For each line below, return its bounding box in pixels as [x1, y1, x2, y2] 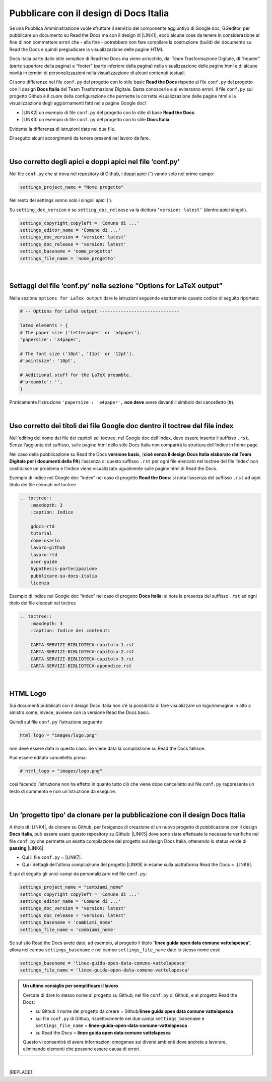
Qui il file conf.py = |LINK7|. [22, 854, 83, 860]
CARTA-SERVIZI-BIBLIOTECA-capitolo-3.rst [30, 656, 134, 661]
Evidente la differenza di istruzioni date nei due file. [9, 126, 116, 132]
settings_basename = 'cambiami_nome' [20, 919, 113, 925]
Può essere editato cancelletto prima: [9, 755, 87, 761]
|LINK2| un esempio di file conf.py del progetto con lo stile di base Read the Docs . [22, 109, 196, 116]
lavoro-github [30, 545, 65, 550]
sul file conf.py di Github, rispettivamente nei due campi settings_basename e [35, 1015, 205, 1021]
